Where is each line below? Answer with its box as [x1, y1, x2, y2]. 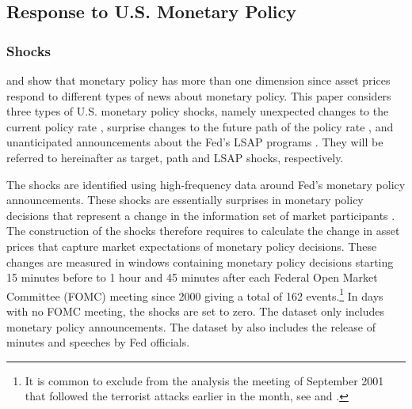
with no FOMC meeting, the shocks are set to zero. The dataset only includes [6, 302, 384, 319]
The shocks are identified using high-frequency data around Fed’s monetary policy [6, 176, 406, 192]
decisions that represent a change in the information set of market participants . [6, 206, 395, 223]
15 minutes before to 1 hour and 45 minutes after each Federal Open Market [6, 269, 378, 286]
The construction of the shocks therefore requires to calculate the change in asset [6, 222, 400, 239]
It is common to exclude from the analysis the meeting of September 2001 [25, 372, 384, 388]
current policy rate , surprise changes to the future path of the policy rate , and [6, 118, 394, 134]
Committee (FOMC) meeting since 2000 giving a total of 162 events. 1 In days [6, 285, 383, 304]
